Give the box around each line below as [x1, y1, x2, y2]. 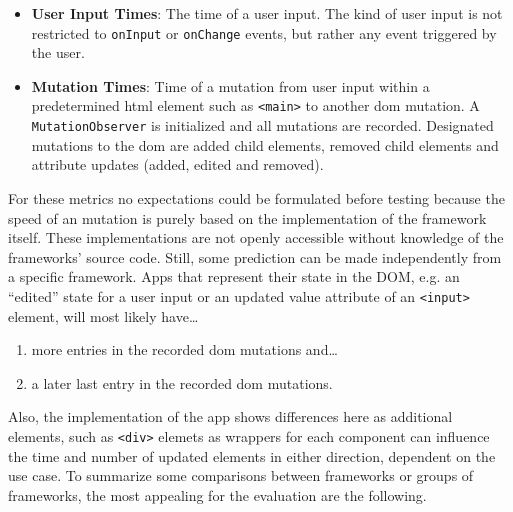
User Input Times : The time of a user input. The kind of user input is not [31, 3, 503, 23]
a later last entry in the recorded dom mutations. [31, 372, 333, 393]
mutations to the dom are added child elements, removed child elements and [31, 134, 499, 155]
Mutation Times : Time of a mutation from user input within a [31, 75, 430, 96]
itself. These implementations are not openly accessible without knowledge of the [8, 227, 504, 248]
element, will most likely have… [8, 305, 199, 326]
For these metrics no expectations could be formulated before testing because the [8, 187, 505, 208]
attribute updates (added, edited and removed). [31, 154, 324, 175]
